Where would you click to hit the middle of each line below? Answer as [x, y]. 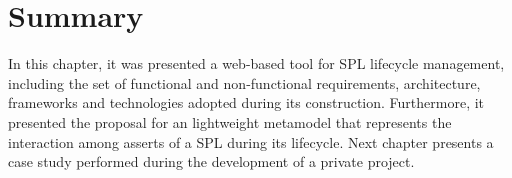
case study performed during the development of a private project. [211, 161]
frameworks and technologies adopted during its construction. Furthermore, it [246, 102]
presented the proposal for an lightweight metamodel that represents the [230, 121]
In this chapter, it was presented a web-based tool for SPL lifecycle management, [256, 63]
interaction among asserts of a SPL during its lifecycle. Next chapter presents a [251, 141]
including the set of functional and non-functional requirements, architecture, [244, 82]
